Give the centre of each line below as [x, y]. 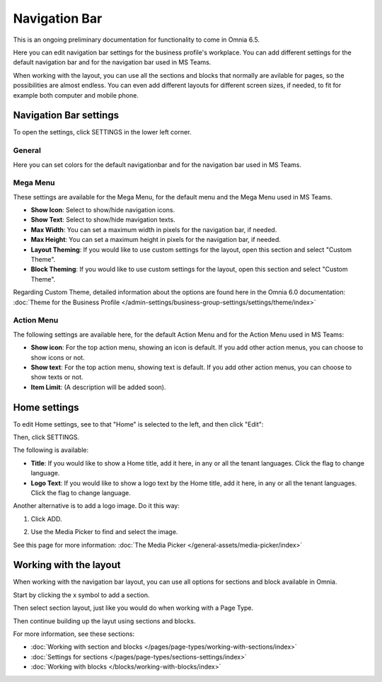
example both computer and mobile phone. [76, 95]
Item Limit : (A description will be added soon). [98, 387]
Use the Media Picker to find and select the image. [104, 532]
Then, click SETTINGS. [46, 437]
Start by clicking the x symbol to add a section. [81, 595]
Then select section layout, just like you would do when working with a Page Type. [133, 608]
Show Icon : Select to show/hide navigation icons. [103, 210]
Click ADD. [46, 519]
